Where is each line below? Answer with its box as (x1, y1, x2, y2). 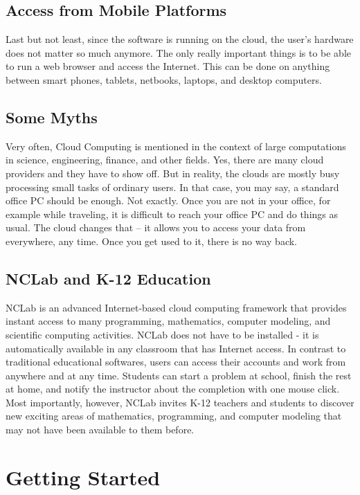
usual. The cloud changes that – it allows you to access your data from (6, 220, 306, 235)
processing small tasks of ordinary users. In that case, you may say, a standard (6, 179, 339, 194)
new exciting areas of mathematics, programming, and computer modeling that (6, 408, 342, 423)
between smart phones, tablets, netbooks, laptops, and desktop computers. (6, 72, 322, 87)
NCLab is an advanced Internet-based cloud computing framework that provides (6, 300, 347, 314)
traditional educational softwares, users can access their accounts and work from (6, 354, 346, 369)
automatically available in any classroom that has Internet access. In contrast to (6, 341, 346, 355)
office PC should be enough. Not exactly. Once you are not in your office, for (6, 193, 331, 208)
